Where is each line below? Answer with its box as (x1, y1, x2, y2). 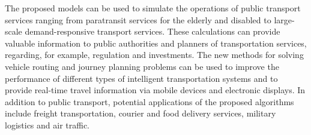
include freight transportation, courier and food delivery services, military (5, 107, 276, 119)
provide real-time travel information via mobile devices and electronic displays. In (5, 84, 306, 96)
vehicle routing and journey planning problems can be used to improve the (5, 60, 279, 72)
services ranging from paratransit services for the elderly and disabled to (5, 13, 271, 26)
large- (274, 13, 295, 26)
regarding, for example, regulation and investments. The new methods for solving (5, 48, 304, 61)
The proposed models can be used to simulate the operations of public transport (5, 2, 301, 14)
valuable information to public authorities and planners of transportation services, (5, 36, 307, 49)
